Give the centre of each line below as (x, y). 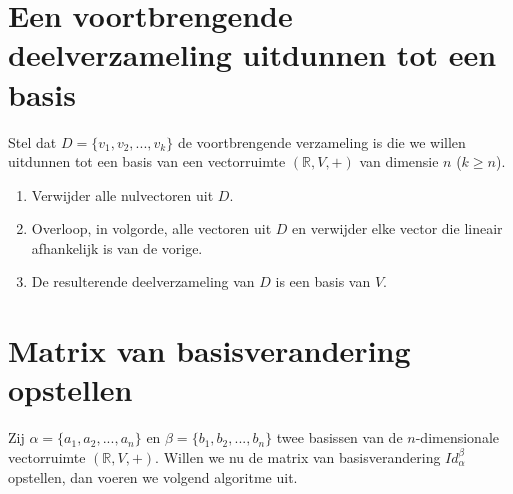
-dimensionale (457, 437)
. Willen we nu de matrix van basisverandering (298, 456)
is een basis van (323, 281)
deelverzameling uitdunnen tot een (252, 54)
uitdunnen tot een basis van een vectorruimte (147, 161)
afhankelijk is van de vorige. (117, 247)
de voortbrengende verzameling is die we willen (321, 141)
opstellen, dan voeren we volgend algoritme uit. (153, 476)
